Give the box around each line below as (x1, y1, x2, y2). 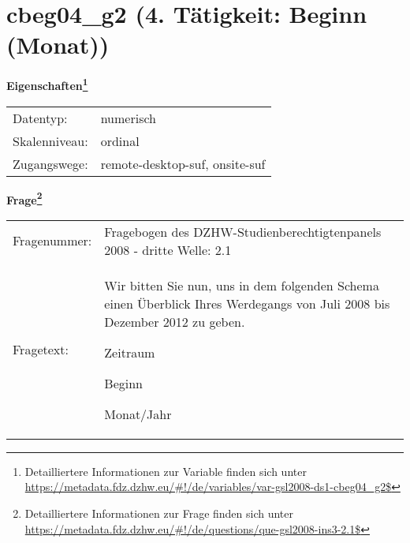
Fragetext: (13, 340, 69, 359)
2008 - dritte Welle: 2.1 (104, 240, 232, 259)
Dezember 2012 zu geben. (104, 312, 245, 331)
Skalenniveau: (13, 131, 88, 150)
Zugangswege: (13, 154, 88, 173)
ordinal (100, 131, 140, 150)
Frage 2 (6, 189, 43, 208)
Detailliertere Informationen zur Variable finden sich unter (24, 462, 307, 479)
